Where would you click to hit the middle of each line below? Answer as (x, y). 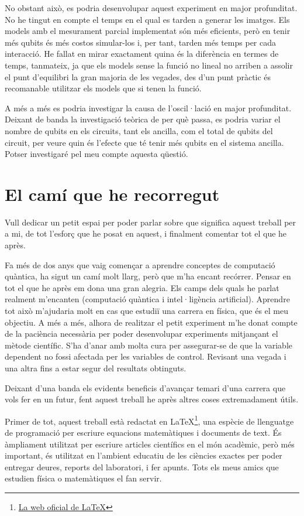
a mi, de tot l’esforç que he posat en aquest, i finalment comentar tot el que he (146, 233)
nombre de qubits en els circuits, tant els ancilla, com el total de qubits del (139, 130)
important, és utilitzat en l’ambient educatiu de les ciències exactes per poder (144, 455)
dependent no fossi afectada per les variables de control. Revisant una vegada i (146, 356)
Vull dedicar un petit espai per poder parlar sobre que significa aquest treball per (151, 222)
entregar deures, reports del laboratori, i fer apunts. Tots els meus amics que (142, 467)
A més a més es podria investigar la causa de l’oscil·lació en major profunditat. (148, 107)
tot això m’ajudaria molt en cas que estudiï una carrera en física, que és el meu (146, 310)
